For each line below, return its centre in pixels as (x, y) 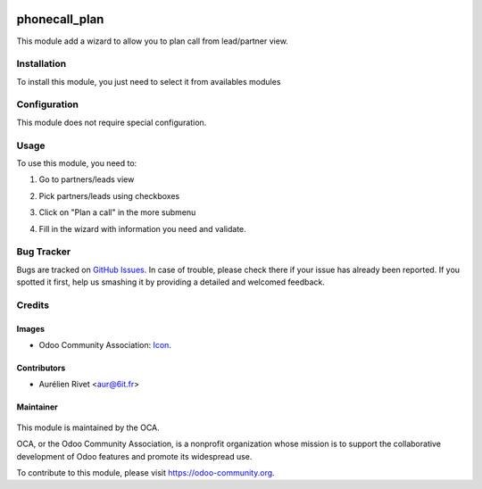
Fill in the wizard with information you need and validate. (143, 228)
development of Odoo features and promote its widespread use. (134, 456)
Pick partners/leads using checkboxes (109, 195)
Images (30, 328)
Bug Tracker (44, 252)
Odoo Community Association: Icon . (105, 344)
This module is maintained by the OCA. (88, 427)
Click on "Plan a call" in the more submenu (117, 212)
